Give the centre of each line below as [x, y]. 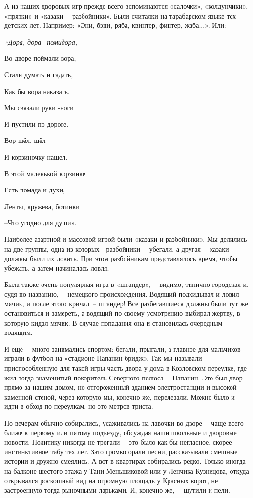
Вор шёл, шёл [25, 140]
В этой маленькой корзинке [45, 173]
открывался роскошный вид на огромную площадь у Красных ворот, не [111, 480]
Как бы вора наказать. [37, 91]
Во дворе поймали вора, [40, 58]
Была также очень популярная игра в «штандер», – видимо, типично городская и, [127, 284]
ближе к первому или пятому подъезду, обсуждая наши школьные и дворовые [121, 432]
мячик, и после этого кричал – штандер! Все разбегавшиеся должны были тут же [126, 303]
